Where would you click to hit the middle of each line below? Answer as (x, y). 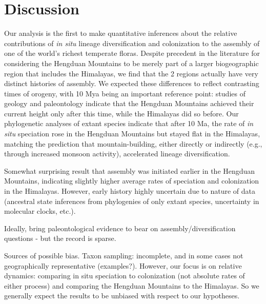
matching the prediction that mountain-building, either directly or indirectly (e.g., (133, 143)
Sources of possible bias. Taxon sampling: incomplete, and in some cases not (124, 255)
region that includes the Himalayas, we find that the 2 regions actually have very (131, 73)
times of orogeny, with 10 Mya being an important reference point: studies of (125, 93)
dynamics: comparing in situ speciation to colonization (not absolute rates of (125, 276)
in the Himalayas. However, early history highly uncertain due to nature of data (130, 191)
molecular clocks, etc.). (40, 211)
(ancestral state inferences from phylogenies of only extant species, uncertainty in (132, 201)
